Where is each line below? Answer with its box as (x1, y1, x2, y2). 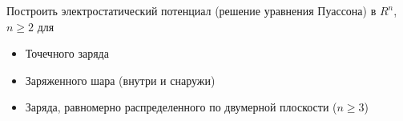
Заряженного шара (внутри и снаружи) (25, 71, 216, 88)
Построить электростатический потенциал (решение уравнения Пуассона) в (6, 2, 377, 18)
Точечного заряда (25, 45, 109, 62)
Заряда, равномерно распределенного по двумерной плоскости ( (25, 99, 337, 115)
